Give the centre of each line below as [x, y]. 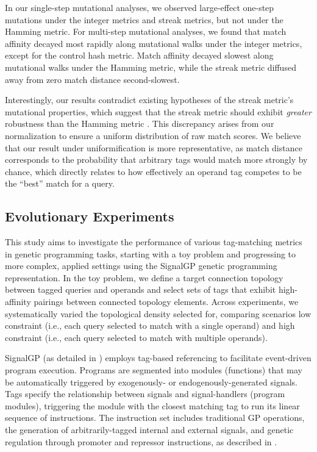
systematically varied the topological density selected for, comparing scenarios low [158, 313]
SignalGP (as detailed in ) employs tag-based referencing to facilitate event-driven [158, 358]
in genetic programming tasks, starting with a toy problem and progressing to [151, 253]
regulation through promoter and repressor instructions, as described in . [141, 441]
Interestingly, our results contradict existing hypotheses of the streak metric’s [149, 100]
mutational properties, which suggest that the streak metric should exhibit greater [158, 111]
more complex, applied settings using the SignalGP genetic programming [141, 266]
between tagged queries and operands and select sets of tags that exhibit [141, 289]
